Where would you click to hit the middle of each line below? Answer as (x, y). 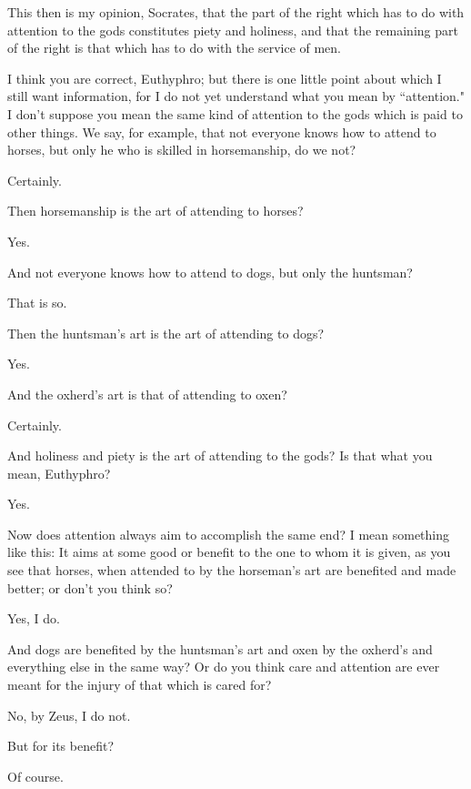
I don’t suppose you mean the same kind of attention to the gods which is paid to (235, 113)
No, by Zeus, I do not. (69, 715)
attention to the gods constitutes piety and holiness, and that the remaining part (233, 30)
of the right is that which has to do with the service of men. (175, 48)
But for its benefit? (60, 746)
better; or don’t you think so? (90, 587)
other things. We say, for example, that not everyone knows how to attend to (222, 131)
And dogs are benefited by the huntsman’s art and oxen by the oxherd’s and (220, 648)
